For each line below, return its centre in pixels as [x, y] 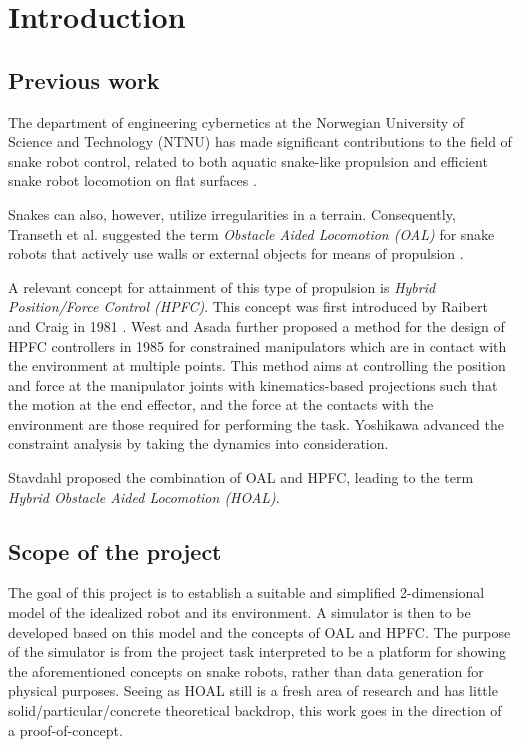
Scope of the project [115, 550]
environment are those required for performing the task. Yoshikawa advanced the [256, 423]
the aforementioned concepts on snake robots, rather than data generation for [246, 670]
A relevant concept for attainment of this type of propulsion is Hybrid [222, 286]
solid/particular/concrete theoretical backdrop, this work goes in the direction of [255, 710]
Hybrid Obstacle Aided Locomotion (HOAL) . [144, 496]
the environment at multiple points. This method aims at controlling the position [257, 365]
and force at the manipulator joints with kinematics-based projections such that [253, 384]
